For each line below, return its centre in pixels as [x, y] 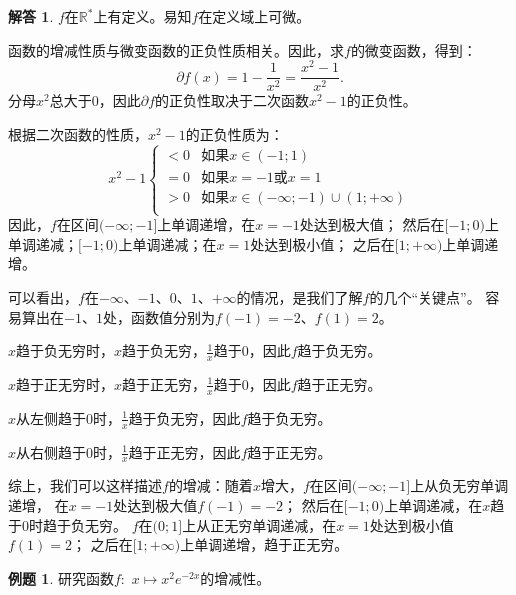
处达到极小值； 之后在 [322, 243]
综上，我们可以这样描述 [85, 485]
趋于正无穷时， [65, 383]
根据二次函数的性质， [78, 133]
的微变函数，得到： [413, 49]
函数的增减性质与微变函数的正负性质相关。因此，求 [176, 49]
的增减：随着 [210, 485]
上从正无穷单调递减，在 [259, 524]
